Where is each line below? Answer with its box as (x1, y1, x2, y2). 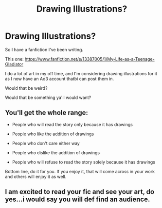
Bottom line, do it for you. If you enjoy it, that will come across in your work (5, 168, 155, 174)
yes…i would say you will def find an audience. (5, 195, 150, 204)
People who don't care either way (12, 140, 80, 146)
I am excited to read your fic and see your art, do (5, 188, 155, 196)
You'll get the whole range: (5, 109, 89, 117)
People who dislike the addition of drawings (12, 149, 100, 156)
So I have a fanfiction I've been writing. (5, 47, 84, 52)
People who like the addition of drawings (12, 131, 94, 137)
